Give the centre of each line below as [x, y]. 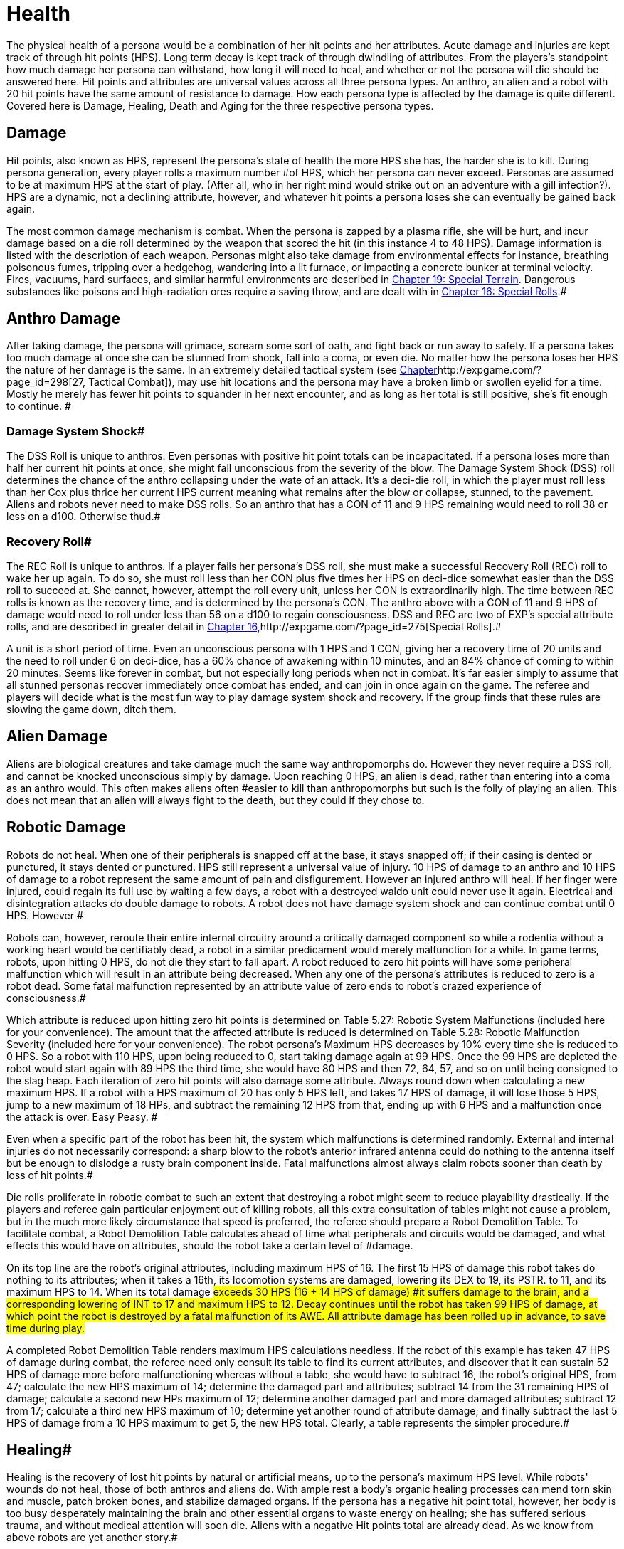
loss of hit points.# [50, 1175]
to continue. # [39, 406]
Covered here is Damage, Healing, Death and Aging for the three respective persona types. [220, 105]
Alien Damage [57, 736]
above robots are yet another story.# [92, 1538]
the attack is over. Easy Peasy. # [82, 1116]
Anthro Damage [63, 319]
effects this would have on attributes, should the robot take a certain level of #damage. [210, 1245]
